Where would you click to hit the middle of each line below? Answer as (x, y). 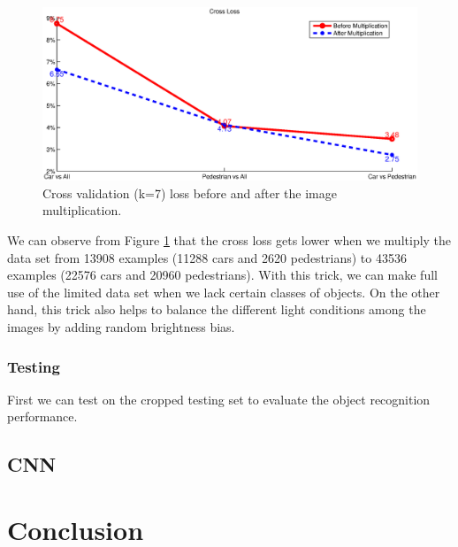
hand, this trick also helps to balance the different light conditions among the (217, 309)
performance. (42, 416)
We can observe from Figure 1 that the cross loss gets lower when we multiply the (229, 240)
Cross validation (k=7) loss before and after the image (190, 193)
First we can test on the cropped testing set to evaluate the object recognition (219, 399)
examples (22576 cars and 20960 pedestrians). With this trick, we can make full (222, 275)
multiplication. (82, 210)
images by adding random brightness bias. (121, 327)
